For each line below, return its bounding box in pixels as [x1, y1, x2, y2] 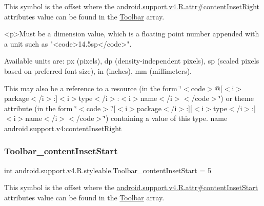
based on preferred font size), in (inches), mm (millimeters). [4, 65, 192, 76]
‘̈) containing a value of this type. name [104, 113, 228, 123]
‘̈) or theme [218, 93, 254, 104]
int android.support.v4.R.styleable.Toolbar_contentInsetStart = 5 [4, 164, 211, 175]
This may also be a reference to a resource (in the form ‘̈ [4, 83, 182, 93]
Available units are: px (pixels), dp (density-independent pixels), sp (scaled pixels [4, 55, 259, 66]
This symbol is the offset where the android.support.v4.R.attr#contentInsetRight [4, 1, 260, 11]
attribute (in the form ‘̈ [4, 102, 77, 113]
